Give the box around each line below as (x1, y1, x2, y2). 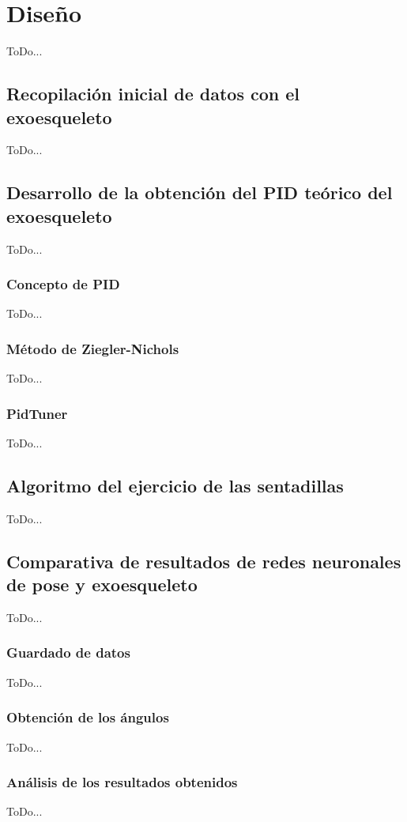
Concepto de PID (6, 274, 120, 294)
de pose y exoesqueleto (6, 572, 198, 597)
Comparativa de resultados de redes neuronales (6, 549, 401, 573)
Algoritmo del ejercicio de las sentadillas (6, 473, 344, 497)
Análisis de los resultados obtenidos (6, 772, 238, 792)
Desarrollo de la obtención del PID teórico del (6, 180, 393, 205)
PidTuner (6, 403, 68, 423)
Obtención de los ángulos (6, 707, 169, 727)
